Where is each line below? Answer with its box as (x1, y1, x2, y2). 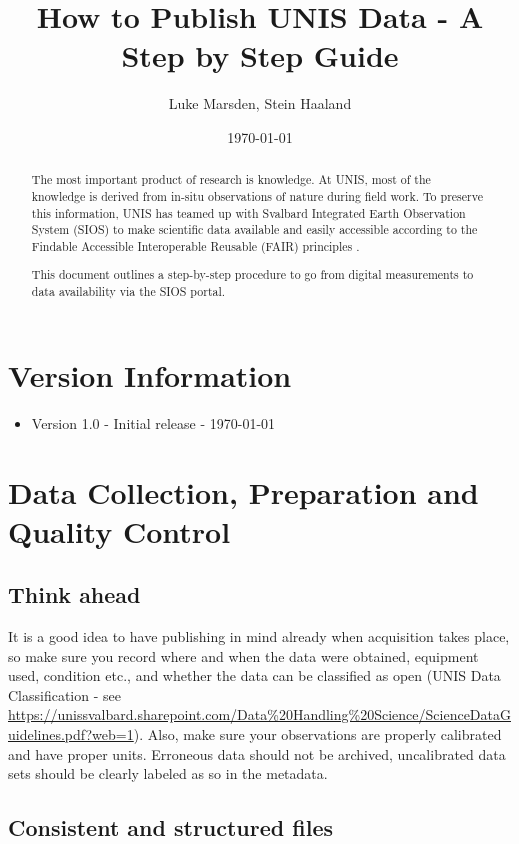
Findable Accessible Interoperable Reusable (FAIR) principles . (31, 237, 360, 254)
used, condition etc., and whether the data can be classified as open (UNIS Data (8, 665, 501, 686)
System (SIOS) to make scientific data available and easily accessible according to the (31, 221, 478, 238)
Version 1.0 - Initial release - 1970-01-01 (31, 412, 276, 433)
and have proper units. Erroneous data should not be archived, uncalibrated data (8, 743, 506, 764)
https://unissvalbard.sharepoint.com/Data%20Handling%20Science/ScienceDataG (8, 704, 511, 725)
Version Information (8, 354, 292, 395)
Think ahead (8, 579, 141, 610)
